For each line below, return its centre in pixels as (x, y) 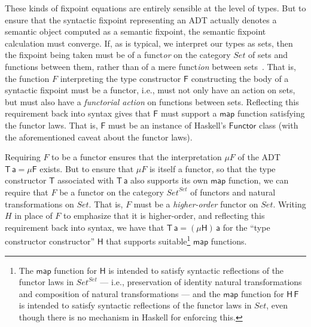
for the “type (246, 227)
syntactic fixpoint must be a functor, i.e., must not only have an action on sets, (150, 90)
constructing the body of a (240, 78)
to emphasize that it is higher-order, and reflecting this (164, 216)
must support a (189, 113)
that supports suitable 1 (148, 240)
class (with (278, 125)
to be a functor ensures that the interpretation (137, 157)
